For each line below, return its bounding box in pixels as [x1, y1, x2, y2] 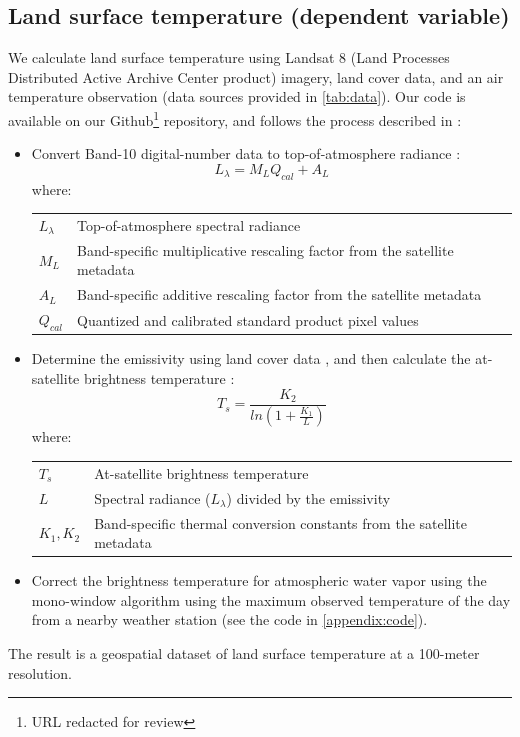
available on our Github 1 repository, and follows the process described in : [8, 106, 462, 130]
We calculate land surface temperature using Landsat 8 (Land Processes [8, 47, 450, 68]
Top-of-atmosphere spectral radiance [77, 214, 301, 235]
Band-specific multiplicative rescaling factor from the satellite [77, 239, 454, 260]
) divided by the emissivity [226, 487, 391, 508]
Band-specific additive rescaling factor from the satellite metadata [77, 284, 482, 305]
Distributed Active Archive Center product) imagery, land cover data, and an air [8, 66, 504, 87]
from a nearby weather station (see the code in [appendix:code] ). [31, 609, 428, 630]
